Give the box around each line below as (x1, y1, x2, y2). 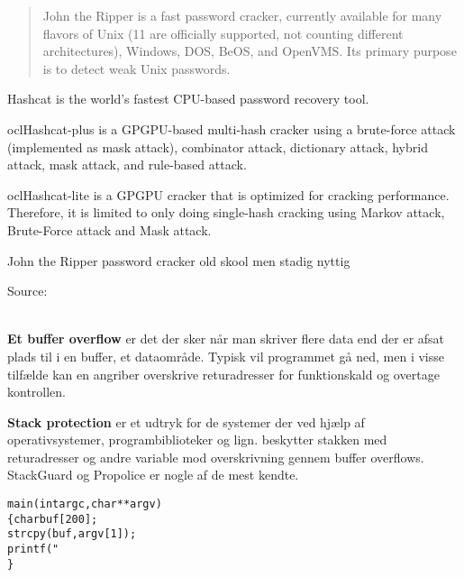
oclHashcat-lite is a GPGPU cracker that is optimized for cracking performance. (7, 185, 450, 204)
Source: (7, 281, 48, 300)
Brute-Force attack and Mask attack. (7, 220, 212, 239)
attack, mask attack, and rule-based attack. (7, 155, 247, 174)
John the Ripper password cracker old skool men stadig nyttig (7, 251, 350, 270)
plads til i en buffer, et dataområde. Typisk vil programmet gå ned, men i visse (7, 346, 445, 365)
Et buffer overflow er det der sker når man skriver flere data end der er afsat (7, 329, 445, 348)
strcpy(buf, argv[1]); (7, 527, 137, 541)
